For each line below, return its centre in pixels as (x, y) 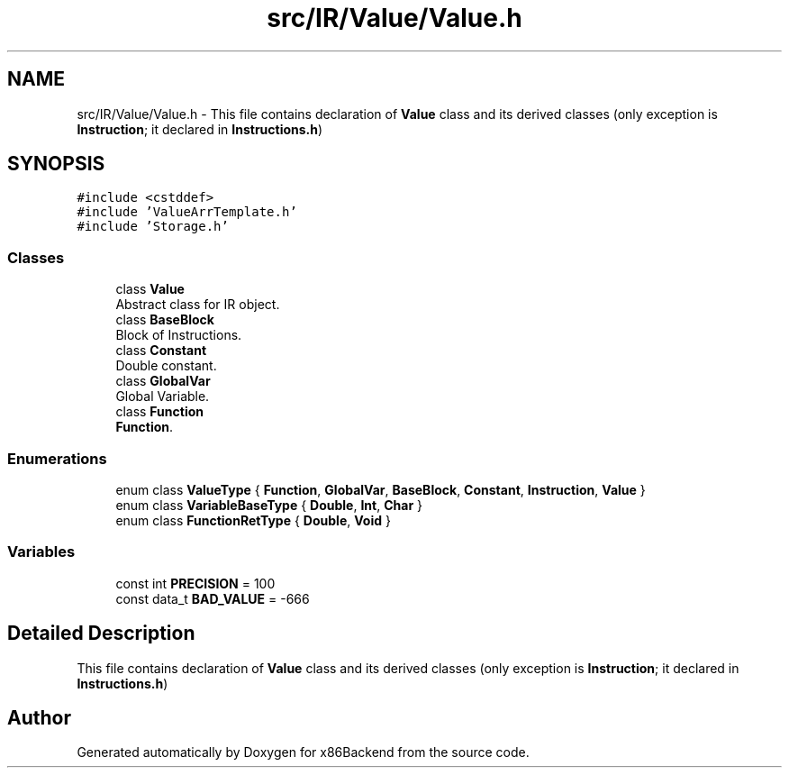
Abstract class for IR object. (198, 305)
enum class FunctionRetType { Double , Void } (253, 520)
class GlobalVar (163, 381)
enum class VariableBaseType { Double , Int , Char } (269, 505)
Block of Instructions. (179, 335)
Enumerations (57, 458)
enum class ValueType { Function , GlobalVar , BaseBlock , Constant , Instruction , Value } (381, 489)
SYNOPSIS (56, 164)
